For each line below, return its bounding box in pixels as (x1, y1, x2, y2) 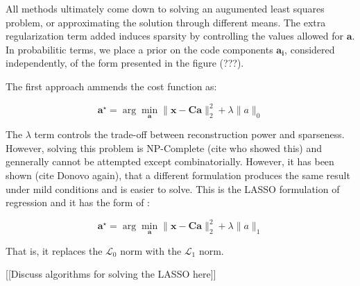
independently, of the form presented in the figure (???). (6, 56, 244, 70)
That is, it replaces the (6, 243, 103, 258)
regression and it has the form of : (6, 195, 151, 210)
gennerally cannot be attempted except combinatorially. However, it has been (6, 154, 334, 169)
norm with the (120, 243, 182, 258)
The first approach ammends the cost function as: (6, 78, 217, 93)
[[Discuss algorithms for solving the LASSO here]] (6, 267, 216, 281)
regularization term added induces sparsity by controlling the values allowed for (6, 28, 344, 43)
